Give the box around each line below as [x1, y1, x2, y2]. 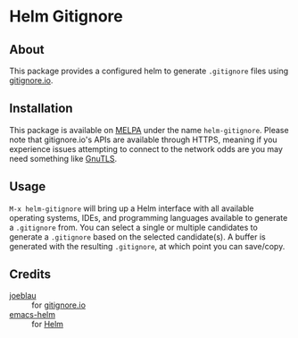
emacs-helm [9, 309, 56, 320]
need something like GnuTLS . [9, 153, 118, 164]
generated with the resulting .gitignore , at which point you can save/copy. [9, 241, 286, 251]
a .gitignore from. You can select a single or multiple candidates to [9, 222, 259, 232]
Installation [9, 101, 73, 116]
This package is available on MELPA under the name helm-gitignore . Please [9, 124, 289, 135]
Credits [9, 266, 52, 283]
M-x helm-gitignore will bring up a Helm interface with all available [9, 203, 254, 214]
